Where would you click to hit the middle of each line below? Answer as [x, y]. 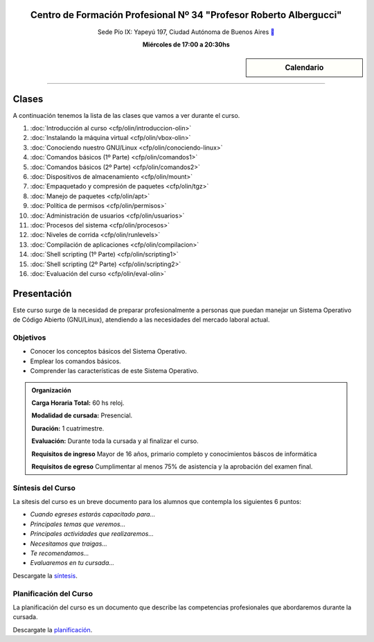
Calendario [304, 68]
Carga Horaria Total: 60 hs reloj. [78, 403]
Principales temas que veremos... [78, 524]
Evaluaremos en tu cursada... [72, 563]
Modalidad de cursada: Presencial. [82, 415]
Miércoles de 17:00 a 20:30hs [186, 44]
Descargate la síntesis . [45, 575]
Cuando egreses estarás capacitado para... [93, 514]
